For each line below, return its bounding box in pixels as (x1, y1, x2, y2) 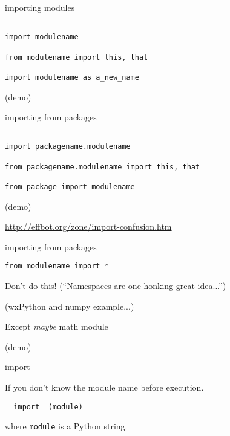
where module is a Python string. (5, 420, 128, 432)
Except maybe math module (5, 320, 108, 333)
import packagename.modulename (5, 142, 131, 151)
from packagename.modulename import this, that (5, 162, 200, 171)
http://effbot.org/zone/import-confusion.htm (5, 220, 172, 233)
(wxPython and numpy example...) (5, 299, 134, 312)
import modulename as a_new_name (5, 73, 139, 82)
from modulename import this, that (5, 53, 148, 62)
